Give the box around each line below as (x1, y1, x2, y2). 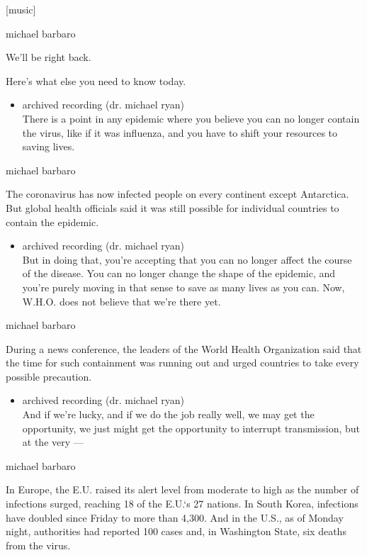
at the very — (22, 435, 84, 449)
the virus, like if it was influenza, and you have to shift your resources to (22, 125, 338, 140)
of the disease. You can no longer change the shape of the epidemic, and (22, 266, 336, 281)
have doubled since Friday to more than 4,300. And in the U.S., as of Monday (6, 510, 344, 525)
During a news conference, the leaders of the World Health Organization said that (6, 341, 362, 356)
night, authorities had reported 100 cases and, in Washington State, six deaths (6, 524, 346, 539)
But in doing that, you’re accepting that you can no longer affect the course (22, 252, 352, 267)
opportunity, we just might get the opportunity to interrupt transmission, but (22, 420, 360, 435)
